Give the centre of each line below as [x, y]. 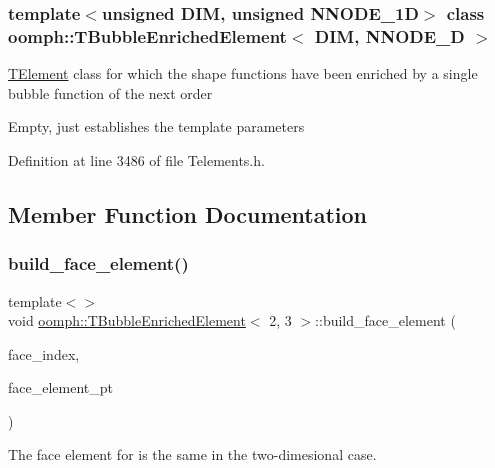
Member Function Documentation [188, 213]
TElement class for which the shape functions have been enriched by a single [243, 73]
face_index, [44, 353]
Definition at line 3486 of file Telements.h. [136, 159]
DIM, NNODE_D [389, 35]
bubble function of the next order [110, 92]
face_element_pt [60, 387]
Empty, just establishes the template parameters [156, 126]
